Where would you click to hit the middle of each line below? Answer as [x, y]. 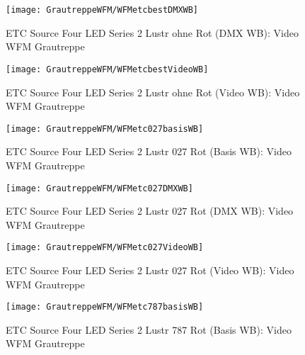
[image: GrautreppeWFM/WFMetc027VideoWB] [105, 248]
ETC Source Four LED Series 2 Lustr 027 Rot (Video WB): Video [150, 270]
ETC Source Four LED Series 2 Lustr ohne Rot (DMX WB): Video [152, 32]
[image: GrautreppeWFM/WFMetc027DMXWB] [99, 188]
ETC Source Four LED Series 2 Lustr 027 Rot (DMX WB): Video [150, 211]
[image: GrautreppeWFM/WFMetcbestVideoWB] [107, 69]
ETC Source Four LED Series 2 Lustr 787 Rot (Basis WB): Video [149, 329]
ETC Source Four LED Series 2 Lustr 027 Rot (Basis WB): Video [149, 151]
